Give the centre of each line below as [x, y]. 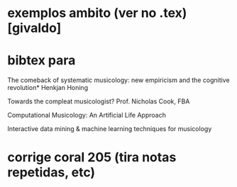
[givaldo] [34, 28]
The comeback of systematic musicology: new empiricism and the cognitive [118, 80]
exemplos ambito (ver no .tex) [97, 13]
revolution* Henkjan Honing [48, 88]
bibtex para [42, 61]
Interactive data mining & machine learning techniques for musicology [110, 129]
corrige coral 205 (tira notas [92, 158]
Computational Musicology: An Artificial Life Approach [87, 115]
